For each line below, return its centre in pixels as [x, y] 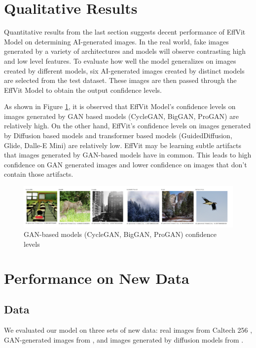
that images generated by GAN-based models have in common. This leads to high [128, 155]
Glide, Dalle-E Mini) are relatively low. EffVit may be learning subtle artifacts [123, 145]
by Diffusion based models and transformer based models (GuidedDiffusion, [118, 135]
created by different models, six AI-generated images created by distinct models [124, 70]
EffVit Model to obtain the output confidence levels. [83, 90]
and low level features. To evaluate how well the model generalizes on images [120, 60]
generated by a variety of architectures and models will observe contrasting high [125, 51]
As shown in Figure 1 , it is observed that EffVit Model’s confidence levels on [120, 106]
